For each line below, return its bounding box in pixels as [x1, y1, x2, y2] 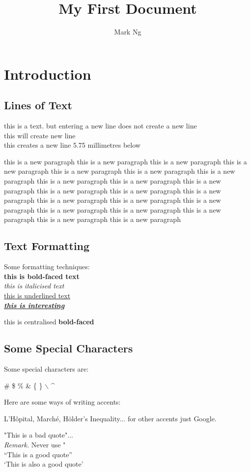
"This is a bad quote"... [4, 430, 73, 440]
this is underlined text [4, 290, 71, 301]
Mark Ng [114, 27, 141, 37]
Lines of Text [4, 97, 72, 113]
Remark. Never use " [4, 439, 66, 449]
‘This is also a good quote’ [4, 459, 84, 469]
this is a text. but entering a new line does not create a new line [4, 121, 197, 131]
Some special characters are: [4, 364, 89, 374]
